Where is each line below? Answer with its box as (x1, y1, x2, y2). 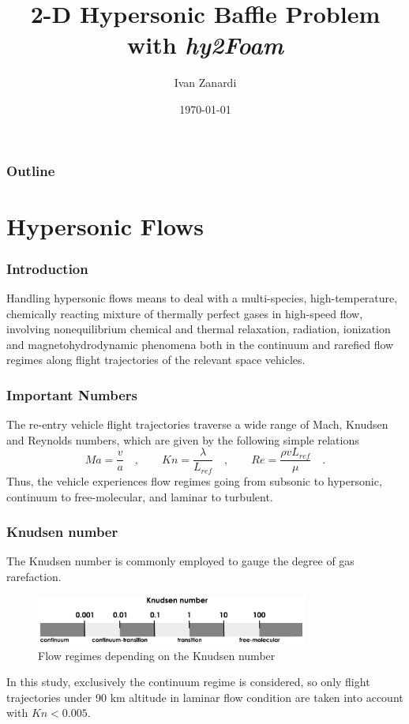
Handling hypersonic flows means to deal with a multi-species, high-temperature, (6, 290, 398, 306)
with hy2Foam (127, 28, 283, 62)
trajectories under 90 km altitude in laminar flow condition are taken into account (6, 688, 403, 705)
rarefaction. (6, 568, 62, 584)
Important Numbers (6, 385, 138, 404)
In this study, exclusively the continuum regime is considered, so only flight (6, 673, 370, 690)
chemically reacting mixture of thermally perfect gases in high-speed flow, (6, 305, 363, 321)
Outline (6, 160, 55, 180)
